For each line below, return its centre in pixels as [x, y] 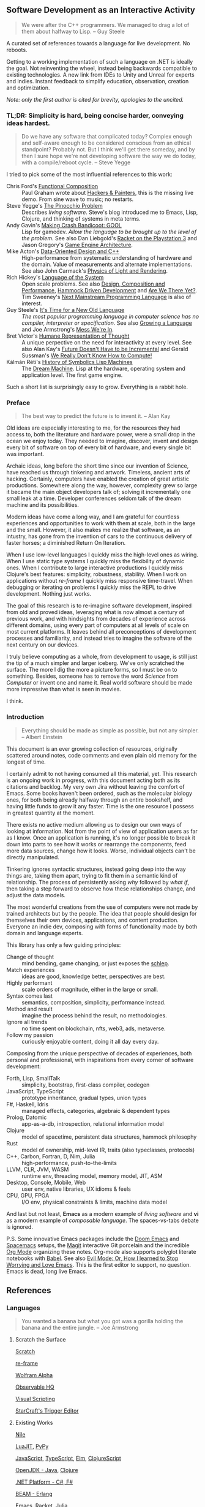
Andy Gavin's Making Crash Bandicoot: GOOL [64, 226]
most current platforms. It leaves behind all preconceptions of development [101, 632]
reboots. [17, 50]
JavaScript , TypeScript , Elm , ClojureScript [68, 1459]
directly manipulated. [33, 857]
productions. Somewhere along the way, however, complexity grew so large [102, 485]
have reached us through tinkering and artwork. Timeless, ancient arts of [98, 473]
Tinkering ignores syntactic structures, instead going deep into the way [96, 869]
